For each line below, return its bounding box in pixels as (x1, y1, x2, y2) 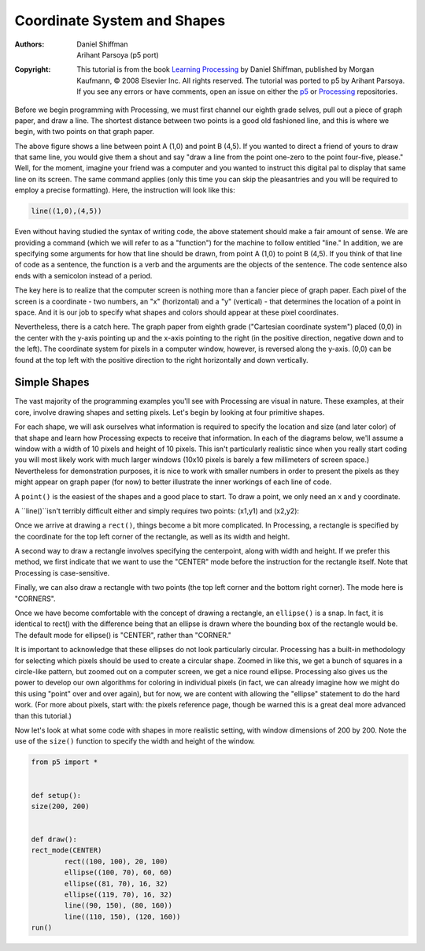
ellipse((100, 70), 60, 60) (64, 868, 173, 877)
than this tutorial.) (14, 710, 72, 721)
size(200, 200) (31, 801, 90, 811)
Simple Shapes (14, 375, 90, 390)
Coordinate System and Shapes (14, 12, 226, 29)
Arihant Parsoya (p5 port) (76, 50, 159, 59)
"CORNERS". (14, 594, 56, 603)
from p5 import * (31, 758, 98, 766)
